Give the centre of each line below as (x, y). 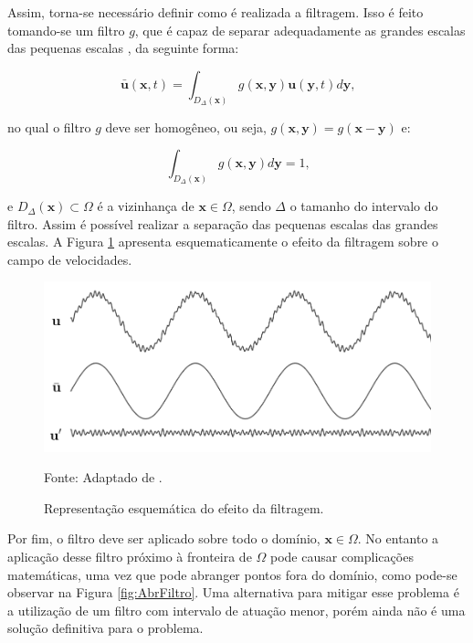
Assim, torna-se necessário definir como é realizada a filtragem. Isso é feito (215, 12)
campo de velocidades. (70, 259)
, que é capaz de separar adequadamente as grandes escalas (300, 30)
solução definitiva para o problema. (105, 628)
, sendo (251, 206)
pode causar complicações (342, 556)
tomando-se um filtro (66, 30)
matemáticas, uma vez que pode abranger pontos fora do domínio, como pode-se (232, 574)
